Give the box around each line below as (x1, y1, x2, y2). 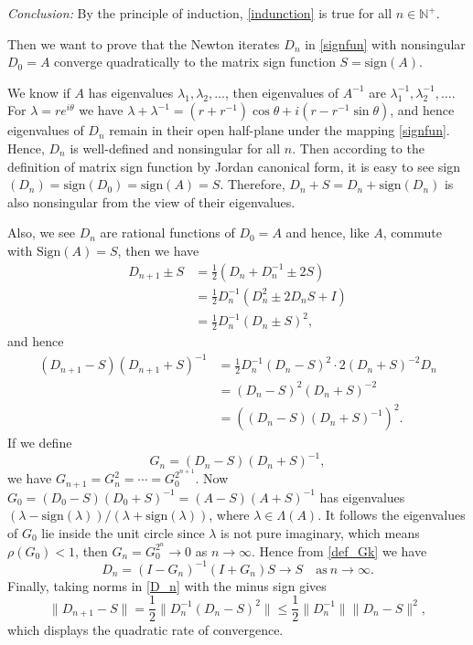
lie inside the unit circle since (41, 523, 205, 542)
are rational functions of (100, 223, 235, 242)
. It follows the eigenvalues (317, 505, 466, 524)
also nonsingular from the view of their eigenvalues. (7, 192, 296, 211)
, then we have (117, 240, 199, 259)
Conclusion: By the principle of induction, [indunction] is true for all (7, 4, 392, 22)
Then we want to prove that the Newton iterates (7, 34, 280, 53)
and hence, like (285, 223, 370, 242)
